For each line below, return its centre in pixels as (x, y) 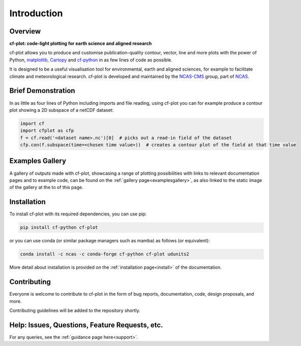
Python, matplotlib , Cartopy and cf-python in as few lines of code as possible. (91, 60)
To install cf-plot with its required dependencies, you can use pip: (78, 214)
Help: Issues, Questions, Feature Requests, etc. (86, 325)
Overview (25, 31)
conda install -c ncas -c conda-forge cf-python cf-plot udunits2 (104, 254)
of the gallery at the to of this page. (46, 187)
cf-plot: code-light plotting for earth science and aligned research (81, 44)
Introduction (36, 13)
